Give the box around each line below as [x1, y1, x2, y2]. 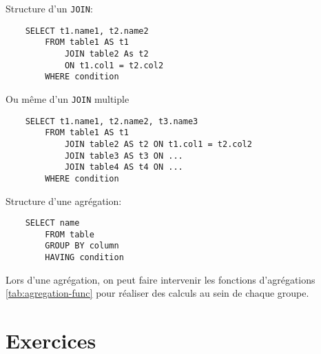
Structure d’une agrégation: [6, 193, 122, 208]
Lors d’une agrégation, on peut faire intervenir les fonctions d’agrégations [6, 272, 315, 286]
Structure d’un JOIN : [6, 1, 93, 15]
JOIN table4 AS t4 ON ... [64, 162, 183, 173]
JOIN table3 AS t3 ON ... [64, 150, 183, 161]
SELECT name [25, 218, 80, 228]
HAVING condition [45, 253, 124, 263]
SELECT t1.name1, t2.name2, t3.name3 [25, 116, 198, 126]
